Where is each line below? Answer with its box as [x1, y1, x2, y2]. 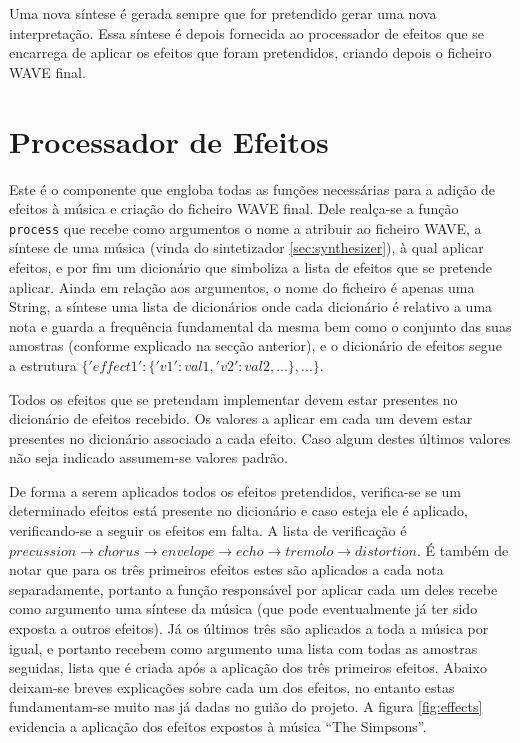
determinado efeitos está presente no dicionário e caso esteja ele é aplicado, [9, 500, 468, 521]
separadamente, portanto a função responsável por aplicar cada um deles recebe [9, 578, 498, 599]
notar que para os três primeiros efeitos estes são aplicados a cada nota [9, 559, 444, 580]
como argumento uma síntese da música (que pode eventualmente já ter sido [9, 598, 478, 619]
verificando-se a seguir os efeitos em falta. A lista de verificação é [9, 520, 407, 541]
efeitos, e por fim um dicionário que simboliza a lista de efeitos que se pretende [9, 256, 493, 277]
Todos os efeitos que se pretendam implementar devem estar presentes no [9, 388, 458, 409]
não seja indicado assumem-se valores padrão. [9, 447, 288, 468]
